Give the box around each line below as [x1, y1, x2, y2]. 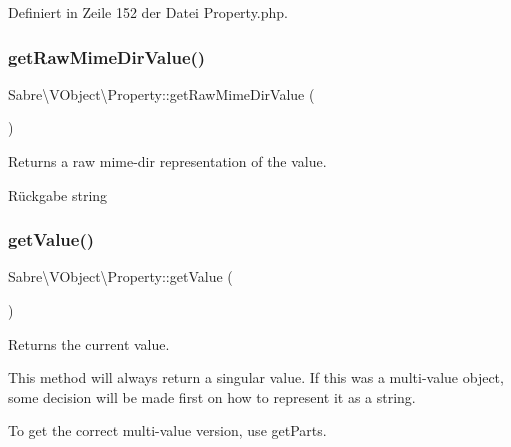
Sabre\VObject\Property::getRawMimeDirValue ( [8, 83, 315, 104]
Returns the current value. [8, 333, 170, 354]
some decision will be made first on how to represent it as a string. [8, 386, 416, 407]
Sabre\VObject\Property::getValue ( [8, 266, 233, 287]
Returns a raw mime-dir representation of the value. [8, 151, 327, 171]
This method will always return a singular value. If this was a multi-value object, [8, 367, 504, 388]
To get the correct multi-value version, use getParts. [8, 420, 327, 441]
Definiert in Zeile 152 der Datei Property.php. [8, 2, 288, 22]
